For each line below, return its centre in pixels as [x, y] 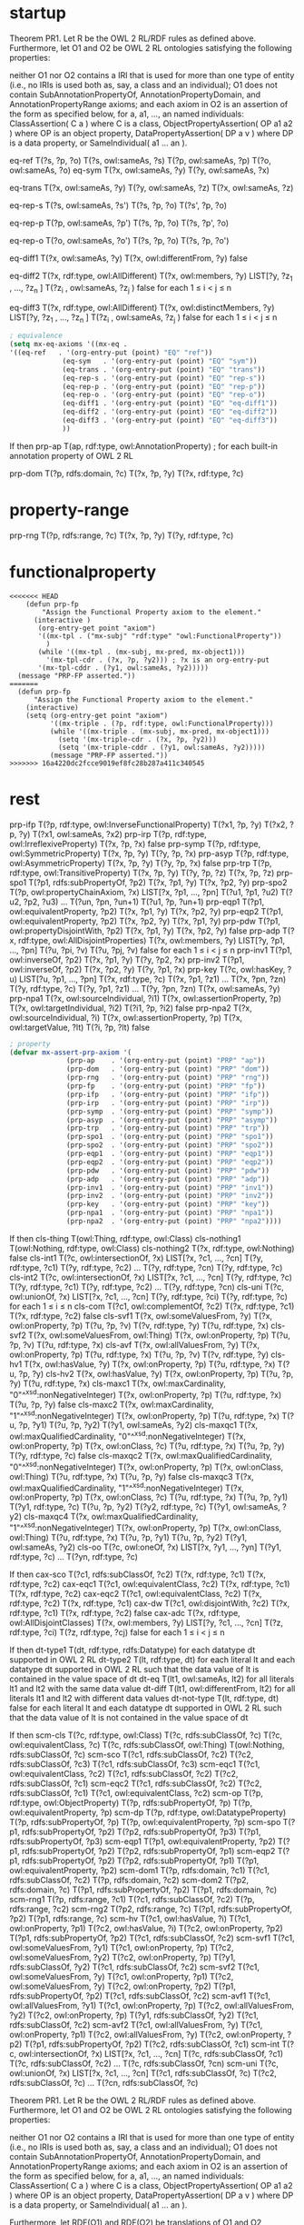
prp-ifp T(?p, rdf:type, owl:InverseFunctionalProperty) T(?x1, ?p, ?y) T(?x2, [149, 824]
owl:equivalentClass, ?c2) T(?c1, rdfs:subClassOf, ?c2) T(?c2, [124, 1773]
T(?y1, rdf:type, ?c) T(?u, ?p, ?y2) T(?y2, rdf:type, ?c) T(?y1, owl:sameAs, [145, 1507]
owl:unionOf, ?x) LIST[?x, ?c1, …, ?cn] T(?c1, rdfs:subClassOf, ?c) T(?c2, [143, 2073]
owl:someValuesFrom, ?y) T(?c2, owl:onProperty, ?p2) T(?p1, [123, 1986]
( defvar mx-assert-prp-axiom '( [70, 1053]
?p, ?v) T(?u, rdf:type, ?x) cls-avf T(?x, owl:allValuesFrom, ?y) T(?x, [135, 1344]
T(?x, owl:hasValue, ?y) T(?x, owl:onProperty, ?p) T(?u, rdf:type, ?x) [150, 1364]
